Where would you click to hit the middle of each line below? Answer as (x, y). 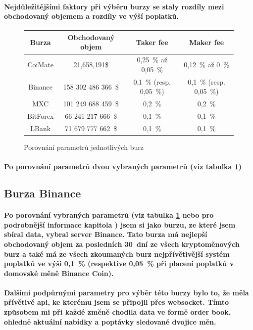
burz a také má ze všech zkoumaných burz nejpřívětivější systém (117, 254)
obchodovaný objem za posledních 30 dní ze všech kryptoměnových (122, 244)
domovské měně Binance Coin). (59, 273)
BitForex (41, 116)
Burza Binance (43, 193)
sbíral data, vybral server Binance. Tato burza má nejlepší (106, 234)
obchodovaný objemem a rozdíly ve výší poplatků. (91, 16)
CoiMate (40, 65)
